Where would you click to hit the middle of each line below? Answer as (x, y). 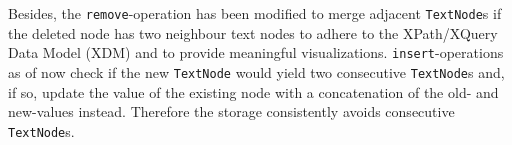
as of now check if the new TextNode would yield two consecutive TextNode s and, (256, 71)
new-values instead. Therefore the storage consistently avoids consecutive (231, 111)
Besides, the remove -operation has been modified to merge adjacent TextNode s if (255, 13)
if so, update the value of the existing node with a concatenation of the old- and (253, 91)
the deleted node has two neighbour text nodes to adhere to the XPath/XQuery (253, 32)
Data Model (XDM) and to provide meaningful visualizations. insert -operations (256, 52)
